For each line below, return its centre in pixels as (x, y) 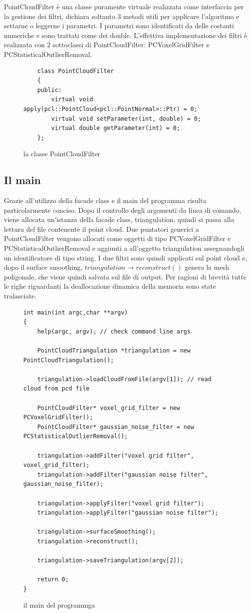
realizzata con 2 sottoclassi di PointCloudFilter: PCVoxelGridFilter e (107, 45)
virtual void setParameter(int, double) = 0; (126, 119)
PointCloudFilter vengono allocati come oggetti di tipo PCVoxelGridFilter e (117, 238)
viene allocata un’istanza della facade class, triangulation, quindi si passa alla (119, 219)
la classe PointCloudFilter (62, 154)
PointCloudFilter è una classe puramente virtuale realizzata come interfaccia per (124, 6)
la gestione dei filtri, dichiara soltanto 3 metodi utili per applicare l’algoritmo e (122, 16)
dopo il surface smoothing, (43, 267)
